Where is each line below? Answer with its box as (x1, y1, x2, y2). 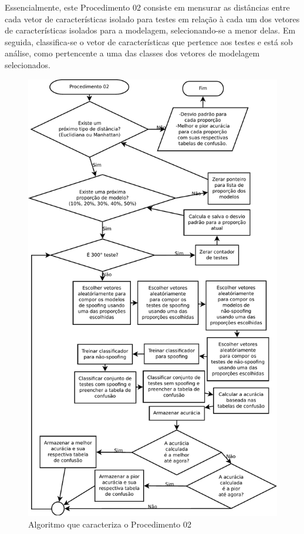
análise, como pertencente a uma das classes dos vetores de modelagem (5, 47, 260, 59)
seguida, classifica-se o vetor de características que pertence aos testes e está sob (5, 35, 293, 48)
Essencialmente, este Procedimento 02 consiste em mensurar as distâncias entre (5, 1, 290, 13)
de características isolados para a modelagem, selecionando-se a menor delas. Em (5, 24, 296, 36)
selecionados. (5, 58, 50, 70)
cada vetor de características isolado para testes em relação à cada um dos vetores (5, 12, 300, 25)
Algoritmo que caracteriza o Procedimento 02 (28, 518, 191, 530)
